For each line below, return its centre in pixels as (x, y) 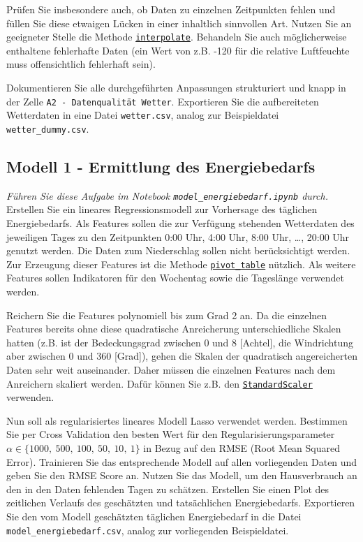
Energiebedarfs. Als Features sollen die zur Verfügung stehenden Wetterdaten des (180, 223)
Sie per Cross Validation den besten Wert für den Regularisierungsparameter (171, 434)
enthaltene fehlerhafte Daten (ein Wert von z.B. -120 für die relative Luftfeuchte (178, 50)
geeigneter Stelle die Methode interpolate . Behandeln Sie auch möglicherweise (177, 37)
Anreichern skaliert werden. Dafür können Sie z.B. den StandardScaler (160, 383)
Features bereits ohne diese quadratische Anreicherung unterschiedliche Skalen (174, 329)
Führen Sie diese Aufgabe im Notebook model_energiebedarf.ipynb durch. (167, 195)
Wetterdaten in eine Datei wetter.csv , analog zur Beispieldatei (143, 115)
